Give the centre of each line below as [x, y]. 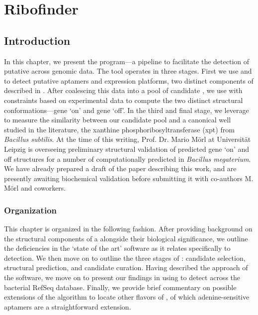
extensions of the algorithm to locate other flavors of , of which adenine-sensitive [127, 297]
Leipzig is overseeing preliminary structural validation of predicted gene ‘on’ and [127, 149]
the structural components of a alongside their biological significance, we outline [126, 238]
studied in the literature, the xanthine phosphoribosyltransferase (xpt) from [119, 129]
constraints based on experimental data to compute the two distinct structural [124, 100]
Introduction [37, 40]
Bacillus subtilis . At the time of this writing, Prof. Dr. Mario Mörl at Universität [128, 139]
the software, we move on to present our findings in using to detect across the [122, 277]
